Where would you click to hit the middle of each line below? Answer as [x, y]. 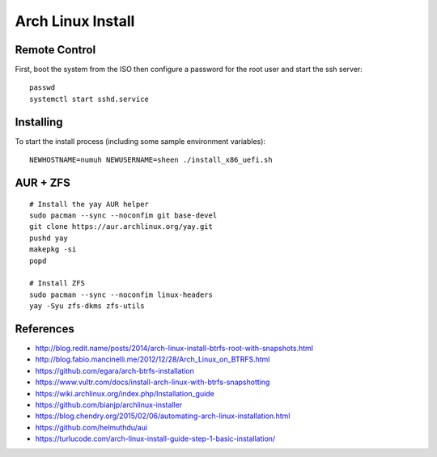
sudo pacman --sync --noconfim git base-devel [123, 215]
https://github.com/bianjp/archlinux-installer [109, 404]
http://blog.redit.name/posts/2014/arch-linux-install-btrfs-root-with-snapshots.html [174, 348]
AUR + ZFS [42, 182]
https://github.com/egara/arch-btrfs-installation [115, 370]
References [45, 329]
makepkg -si [53, 250]
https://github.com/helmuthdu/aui [91, 427]
